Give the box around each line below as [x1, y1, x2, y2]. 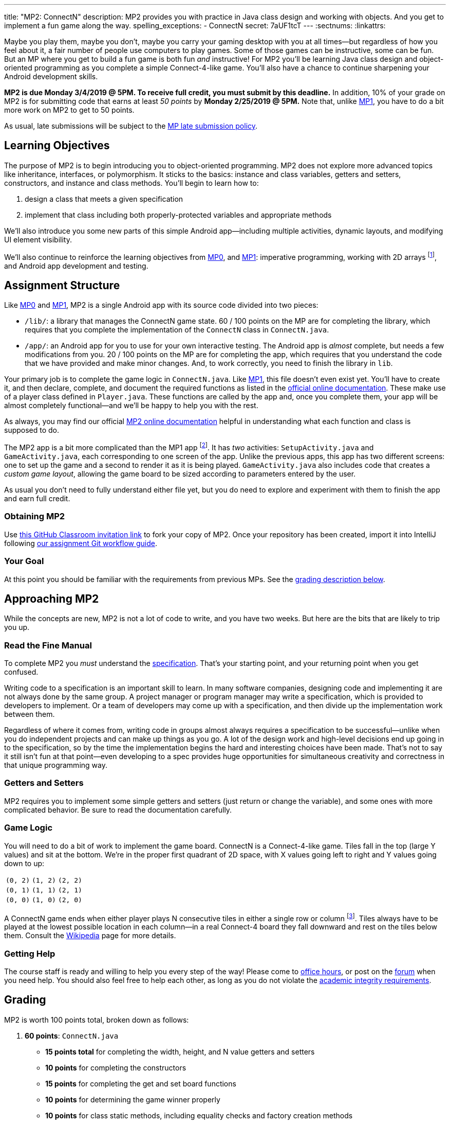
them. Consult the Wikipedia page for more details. [4, 931, 176, 940]
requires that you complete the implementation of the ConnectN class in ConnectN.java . [25, 325, 329, 335]
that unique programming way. [4, 761, 107, 770]
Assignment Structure [4, 278, 120, 292]
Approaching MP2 [4, 592, 99, 605]
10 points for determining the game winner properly [45, 1095, 220, 1104]
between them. [4, 710, 55, 719]
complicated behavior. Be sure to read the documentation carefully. [4, 805, 232, 814]
